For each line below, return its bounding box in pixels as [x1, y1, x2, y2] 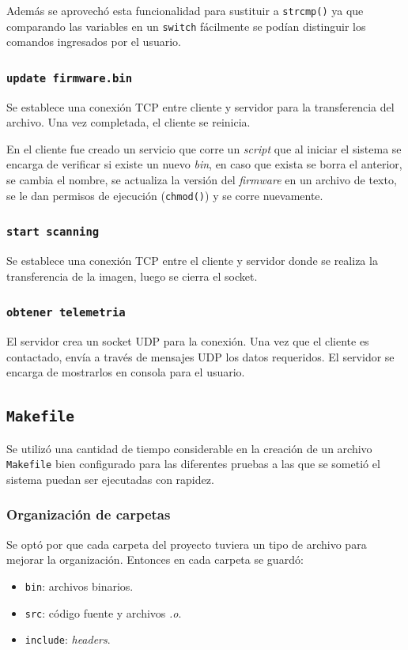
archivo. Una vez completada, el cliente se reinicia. [6, 114, 251, 130]
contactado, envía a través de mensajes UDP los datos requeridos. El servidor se [6, 348, 395, 365]
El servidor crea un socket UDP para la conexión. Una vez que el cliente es [6, 333, 369, 350]
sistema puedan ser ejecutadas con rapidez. [6, 470, 214, 487]
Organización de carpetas [6, 505, 171, 524]
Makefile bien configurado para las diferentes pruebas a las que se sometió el [6, 455, 380, 472]
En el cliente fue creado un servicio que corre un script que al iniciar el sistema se [6, 140, 402, 157]
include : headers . [25, 631, 111, 648]
